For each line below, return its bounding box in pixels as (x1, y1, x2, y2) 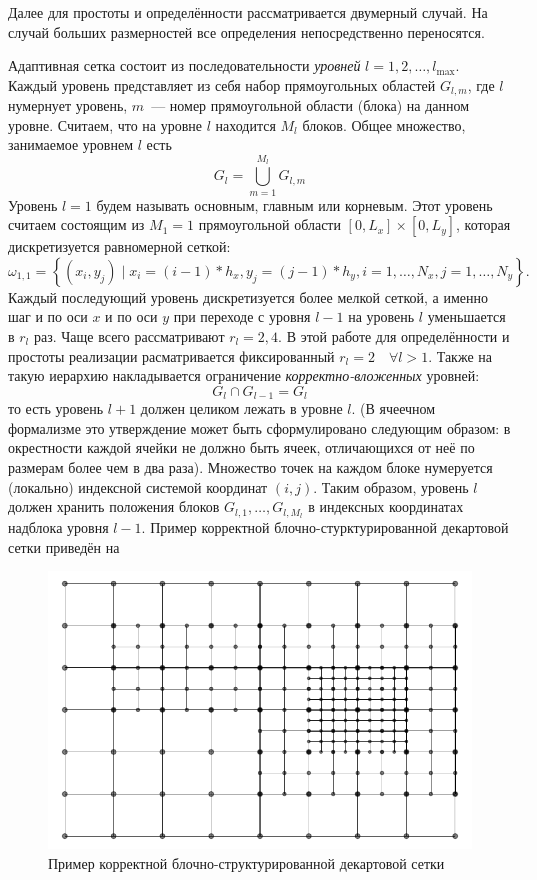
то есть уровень (8, 398, 104, 419)
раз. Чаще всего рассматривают (33, 325, 225, 346)
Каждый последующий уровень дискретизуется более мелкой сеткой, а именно (8, 286, 489, 307)
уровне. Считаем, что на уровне (8, 114, 203, 135)
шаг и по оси (8, 306, 88, 327)
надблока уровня (8, 516, 109, 537)
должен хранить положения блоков (8, 496, 220, 517)
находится (215, 114, 276, 135)
